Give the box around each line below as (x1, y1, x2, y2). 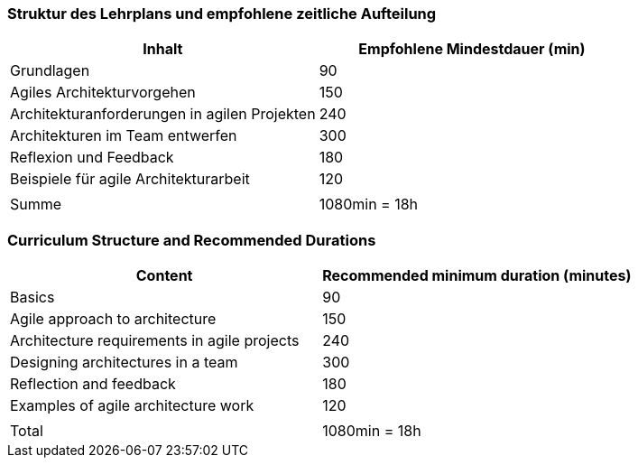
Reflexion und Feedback (10, 148, 174, 167)
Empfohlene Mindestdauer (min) (358, 40, 586, 59)
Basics (10, 288, 55, 307)
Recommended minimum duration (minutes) (322, 266, 632, 285)
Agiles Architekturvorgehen (10, 83, 196, 102)
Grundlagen (10, 61, 90, 80)
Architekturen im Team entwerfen (10, 126, 237, 145)
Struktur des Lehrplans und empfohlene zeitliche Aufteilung (7, 5, 437, 23)
